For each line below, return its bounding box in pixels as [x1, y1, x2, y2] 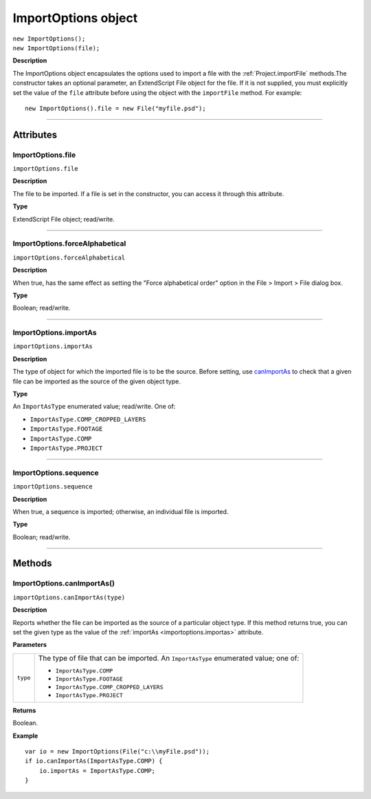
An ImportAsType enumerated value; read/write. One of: [12, 403, 176, 411]
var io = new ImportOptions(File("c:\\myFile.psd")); [25, 747, 210, 755]
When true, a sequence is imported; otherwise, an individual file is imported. [12, 507, 229, 515]
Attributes [12, 129, 58, 140]
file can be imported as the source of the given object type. [12, 377, 181, 385]
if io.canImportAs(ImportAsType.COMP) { [25, 757, 163, 765]
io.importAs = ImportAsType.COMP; [38, 767, 156, 774]
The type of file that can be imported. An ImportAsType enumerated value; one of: [38, 653, 300, 663]
